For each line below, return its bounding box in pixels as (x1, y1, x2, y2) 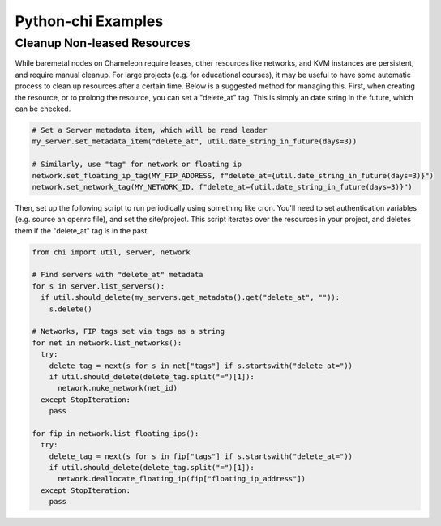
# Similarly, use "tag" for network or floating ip (32, 160, 242, 169)
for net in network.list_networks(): (32, 338, 182, 348)
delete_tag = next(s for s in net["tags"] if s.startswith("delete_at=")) (49, 361, 353, 370)
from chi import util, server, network (32, 247, 191, 257)
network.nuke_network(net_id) (58, 383, 178, 393)
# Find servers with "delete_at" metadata (32, 270, 203, 280)
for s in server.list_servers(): (32, 281, 165, 291)
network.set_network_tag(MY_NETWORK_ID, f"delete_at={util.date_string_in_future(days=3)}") (32, 182, 413, 191)
